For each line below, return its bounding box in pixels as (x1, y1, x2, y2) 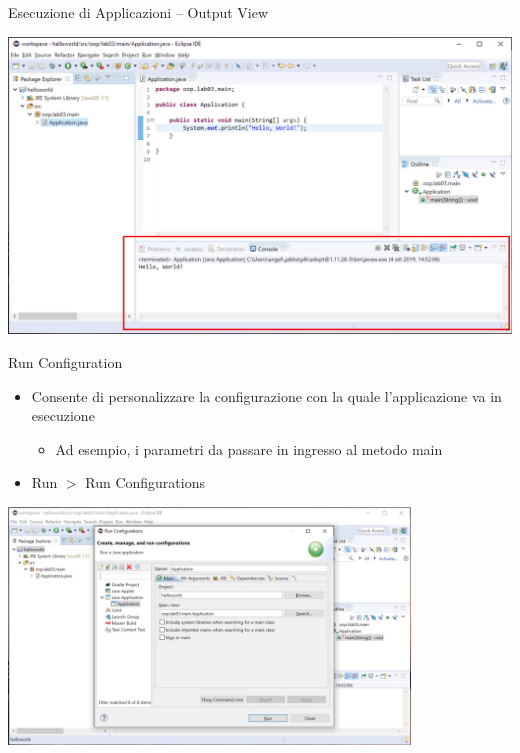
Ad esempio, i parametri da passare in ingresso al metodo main (55, 438, 443, 459)
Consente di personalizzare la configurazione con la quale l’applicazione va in (31, 385, 502, 406)
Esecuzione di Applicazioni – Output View (8, 2, 269, 22)
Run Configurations (85, 472, 205, 493)
